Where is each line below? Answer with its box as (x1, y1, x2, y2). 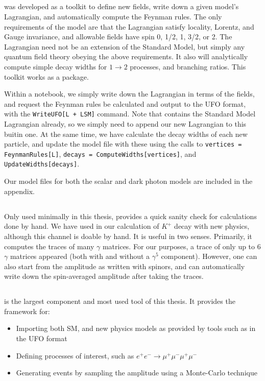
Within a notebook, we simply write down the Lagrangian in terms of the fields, (4, 88, 255, 99)
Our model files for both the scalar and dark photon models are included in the (4, 176, 253, 186)
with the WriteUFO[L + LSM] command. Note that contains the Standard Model (4, 108, 256, 119)
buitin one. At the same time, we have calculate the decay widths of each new (4, 128, 248, 139)
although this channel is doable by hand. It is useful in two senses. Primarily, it (4, 230, 252, 241)
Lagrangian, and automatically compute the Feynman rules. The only (4, 11, 222, 21)
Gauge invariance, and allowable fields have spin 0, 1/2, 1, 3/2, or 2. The (4, 31, 232, 42)
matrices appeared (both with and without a (10, 251, 150, 261)
